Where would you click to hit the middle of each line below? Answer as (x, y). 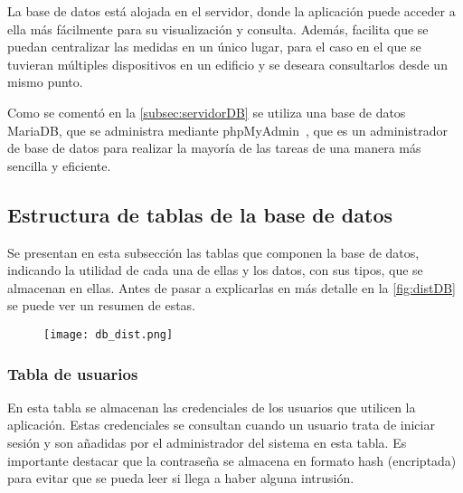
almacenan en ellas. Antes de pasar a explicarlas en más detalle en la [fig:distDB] (231, 287)
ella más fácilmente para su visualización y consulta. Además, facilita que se (218, 28)
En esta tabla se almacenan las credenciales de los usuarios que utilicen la (212, 407)
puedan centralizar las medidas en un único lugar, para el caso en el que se (214, 47)
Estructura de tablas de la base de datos (200, 214)
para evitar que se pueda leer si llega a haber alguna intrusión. (181, 478)
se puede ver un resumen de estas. (102, 305)
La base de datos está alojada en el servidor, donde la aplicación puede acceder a (231, 11)
